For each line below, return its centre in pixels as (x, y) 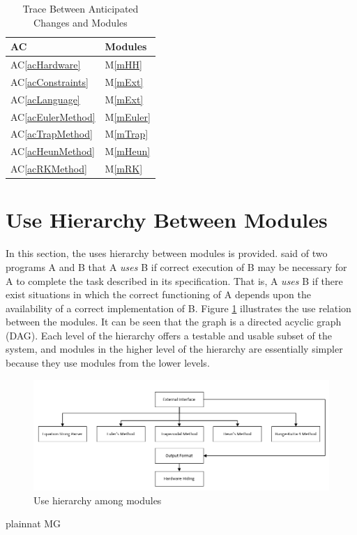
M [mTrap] (127, 134)
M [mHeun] (128, 151)
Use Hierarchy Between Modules (167, 220)
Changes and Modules (81, 22)
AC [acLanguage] (45, 99)
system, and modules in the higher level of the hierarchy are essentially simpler (174, 349)
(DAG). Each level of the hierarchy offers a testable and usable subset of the (169, 335)
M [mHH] (123, 65)
